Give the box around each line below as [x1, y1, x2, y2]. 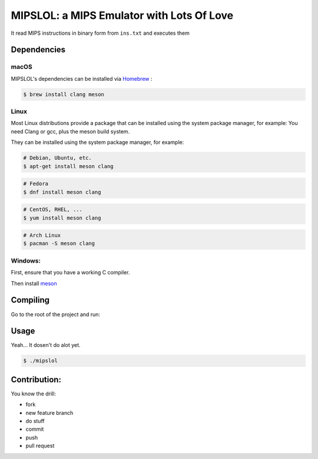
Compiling [11, 295, 50, 305]
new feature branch [25, 409, 74, 416]
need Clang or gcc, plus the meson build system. [11, 127, 130, 135]
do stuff [25, 418, 45, 425]
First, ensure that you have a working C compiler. [11, 269, 130, 276]
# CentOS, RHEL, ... [23, 206, 82, 213]
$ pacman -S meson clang [23, 240, 95, 247]
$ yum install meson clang [23, 214, 101, 221]
